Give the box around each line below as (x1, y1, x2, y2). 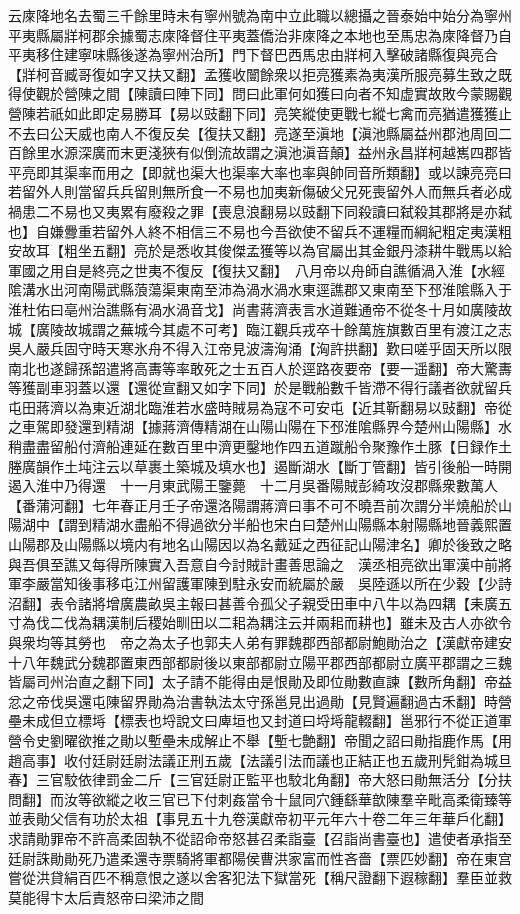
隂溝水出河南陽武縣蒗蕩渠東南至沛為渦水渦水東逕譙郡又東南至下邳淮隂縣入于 (8, 279, 512, 300)
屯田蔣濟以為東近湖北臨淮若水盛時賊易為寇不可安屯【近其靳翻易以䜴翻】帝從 (8, 396, 512, 417)
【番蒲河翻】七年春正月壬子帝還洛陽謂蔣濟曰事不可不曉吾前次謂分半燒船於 (8, 494, 498, 515)
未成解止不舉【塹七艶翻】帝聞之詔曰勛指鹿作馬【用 (175, 729, 512, 750)
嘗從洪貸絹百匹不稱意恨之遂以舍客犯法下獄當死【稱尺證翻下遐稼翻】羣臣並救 (8, 867, 512, 888)
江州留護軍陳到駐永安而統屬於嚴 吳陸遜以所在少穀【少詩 (133, 573, 512, 594)
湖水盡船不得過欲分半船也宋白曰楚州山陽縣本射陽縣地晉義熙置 (105, 514, 512, 535)
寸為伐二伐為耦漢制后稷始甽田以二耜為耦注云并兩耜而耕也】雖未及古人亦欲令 (8, 612, 512, 633)
